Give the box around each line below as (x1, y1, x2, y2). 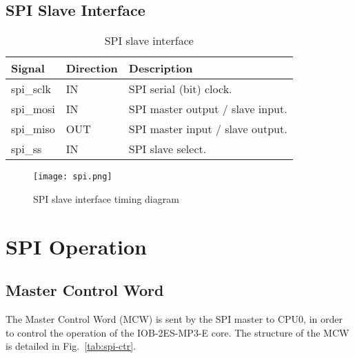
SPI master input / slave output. (128, 121, 287, 137)
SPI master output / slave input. (128, 101, 287, 117)
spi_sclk (11, 81, 51, 97)
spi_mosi (11, 101, 55, 117)
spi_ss (11, 141, 42, 157)
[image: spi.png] (33, 172, 112, 182)
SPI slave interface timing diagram (33, 191, 179, 206)
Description (128, 60, 193, 77)
